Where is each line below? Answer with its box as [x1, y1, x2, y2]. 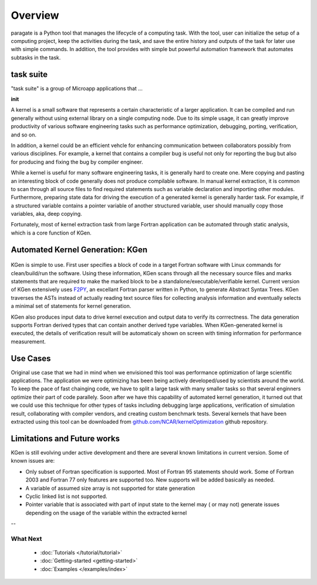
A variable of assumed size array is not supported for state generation [25, 484, 195, 492]
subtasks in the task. [11, 54, 61, 61]
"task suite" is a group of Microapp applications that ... [11, 85, 143, 92]
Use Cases [11, 353, 51, 363]
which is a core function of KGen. [11, 229, 92, 236]
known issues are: [11, 457, 55, 464]
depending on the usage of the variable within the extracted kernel [25, 509, 187, 516]
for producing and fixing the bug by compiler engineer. [11, 158, 143, 165]
